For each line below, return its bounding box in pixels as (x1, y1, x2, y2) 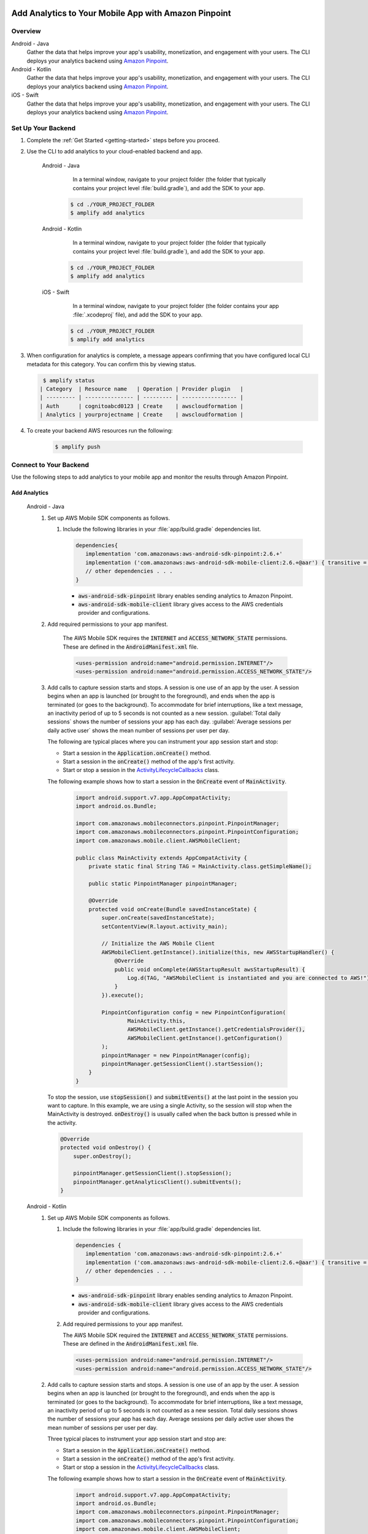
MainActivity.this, (127, 1017, 186, 1024)
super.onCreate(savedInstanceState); (101, 914, 215, 922)
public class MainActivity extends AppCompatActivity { (75, 854, 248, 861)
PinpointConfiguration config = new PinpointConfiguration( (101, 1009, 286, 1016)
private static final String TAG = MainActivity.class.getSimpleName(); (88, 863, 312, 869)
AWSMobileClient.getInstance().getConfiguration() (127, 1035, 283, 1041)
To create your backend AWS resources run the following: (26, 427, 173, 434)
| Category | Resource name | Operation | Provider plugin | (39, 385, 243, 392)
